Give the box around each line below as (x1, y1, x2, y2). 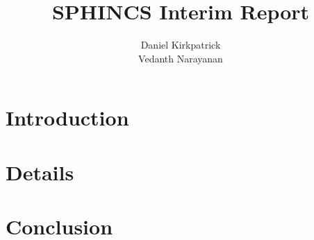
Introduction (6, 103, 129, 132)
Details (6, 157, 74, 186)
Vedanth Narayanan (138, 51, 223, 65)
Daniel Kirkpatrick (140, 37, 221, 52)
